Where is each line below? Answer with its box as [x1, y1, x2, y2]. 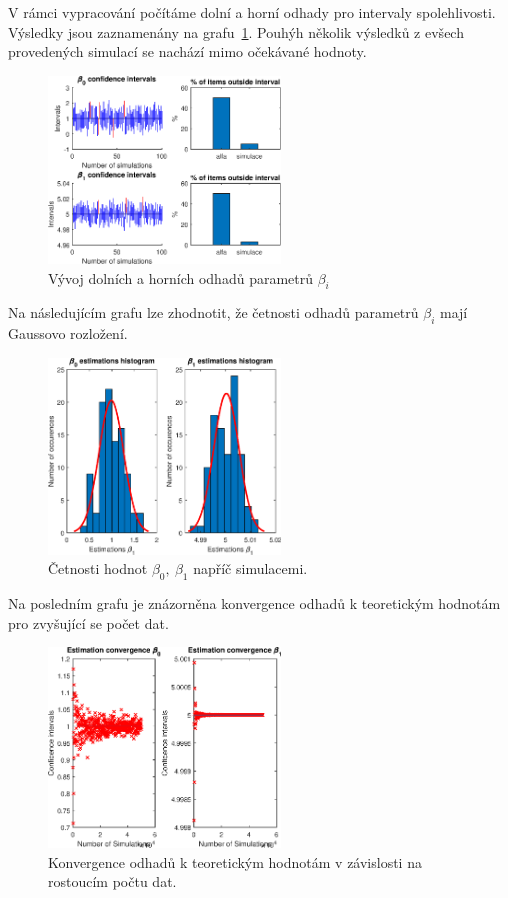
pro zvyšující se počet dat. [8, 612, 169, 633]
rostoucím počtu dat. [48, 871, 177, 892]
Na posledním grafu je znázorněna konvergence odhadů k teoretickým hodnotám [8, 592, 501, 613]
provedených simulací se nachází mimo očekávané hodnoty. [8, 41, 367, 62]
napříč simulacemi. [193, 558, 308, 579]
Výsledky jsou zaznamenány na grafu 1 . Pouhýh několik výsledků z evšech [8, 21, 464, 42]
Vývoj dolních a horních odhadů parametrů [48, 267, 314, 288]
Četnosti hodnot [48, 558, 148, 579]
